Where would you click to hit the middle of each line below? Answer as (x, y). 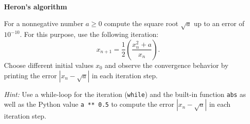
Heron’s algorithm (36, 6)
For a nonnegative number (44, 23)
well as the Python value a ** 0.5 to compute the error (89, 104)
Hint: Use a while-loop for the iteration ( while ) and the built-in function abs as (125, 94)
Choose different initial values (49, 65)
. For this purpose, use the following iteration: (89, 34)
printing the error (31, 75)
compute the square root (141, 23)
